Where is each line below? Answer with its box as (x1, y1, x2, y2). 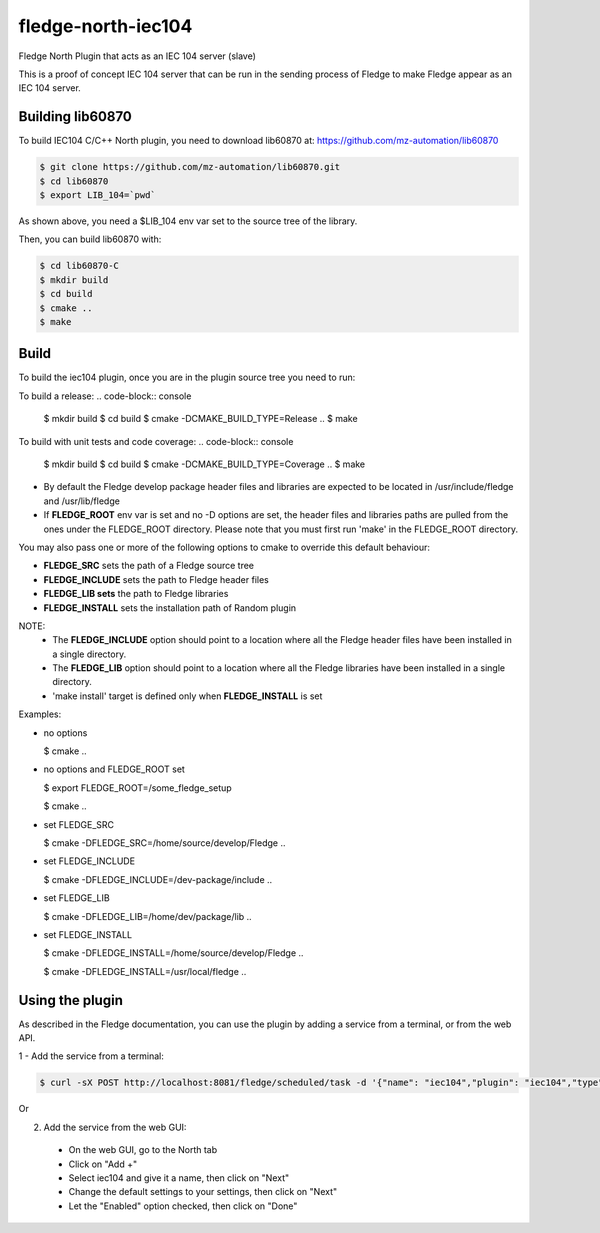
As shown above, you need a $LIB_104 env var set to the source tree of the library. (18, 215, 358, 227)
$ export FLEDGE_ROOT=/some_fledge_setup (43, 781, 232, 794)
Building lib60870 (18, 108, 132, 125)
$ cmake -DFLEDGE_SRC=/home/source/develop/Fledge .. (43, 836, 286, 849)
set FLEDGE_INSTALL (43, 928, 133, 940)
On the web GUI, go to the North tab (68, 1144, 218, 1156)
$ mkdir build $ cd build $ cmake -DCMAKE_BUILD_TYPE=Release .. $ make (43, 413, 359, 425)
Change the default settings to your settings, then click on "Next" (68, 1186, 338, 1198)
